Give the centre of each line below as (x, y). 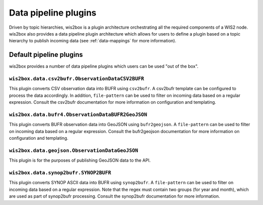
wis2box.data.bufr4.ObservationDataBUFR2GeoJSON (78, 114)
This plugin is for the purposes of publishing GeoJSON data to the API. (80, 160)
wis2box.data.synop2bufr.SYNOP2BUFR (60, 173)
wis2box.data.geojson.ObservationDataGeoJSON (74, 150)
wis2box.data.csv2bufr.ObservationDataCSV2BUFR (77, 79)
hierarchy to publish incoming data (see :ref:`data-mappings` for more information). (93, 41)
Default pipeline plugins (46, 55)
